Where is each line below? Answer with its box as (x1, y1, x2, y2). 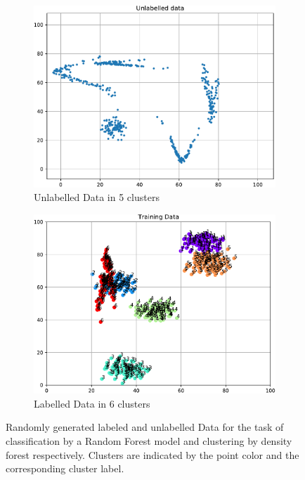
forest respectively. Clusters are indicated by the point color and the (6, 447, 299, 462)
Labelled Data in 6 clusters (34, 396, 150, 410)
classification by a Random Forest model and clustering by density (6, 434, 292, 448)
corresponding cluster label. (6, 461, 124, 476)
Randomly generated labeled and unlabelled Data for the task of (6, 420, 284, 434)
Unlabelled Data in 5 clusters (34, 190, 160, 205)
